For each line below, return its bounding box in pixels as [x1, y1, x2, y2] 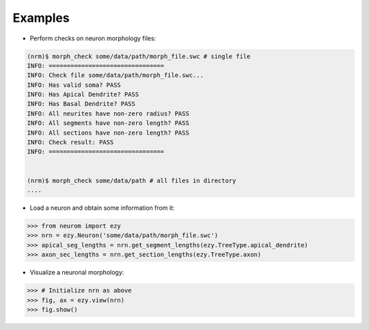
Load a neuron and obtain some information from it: [29, 204, 175, 212]
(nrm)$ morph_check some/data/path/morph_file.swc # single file [27, 52, 251, 60]
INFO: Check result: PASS [27, 139, 114, 146]
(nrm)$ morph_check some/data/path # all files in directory [27, 176, 236, 184]
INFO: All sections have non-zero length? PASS [27, 128, 189, 137]
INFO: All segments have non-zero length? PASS [27, 120, 189, 127]
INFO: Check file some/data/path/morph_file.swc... [27, 72, 204, 79]
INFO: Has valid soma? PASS [27, 81, 121, 89]
